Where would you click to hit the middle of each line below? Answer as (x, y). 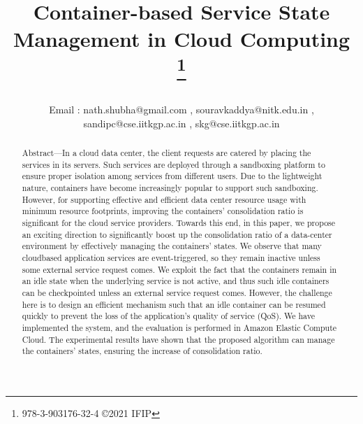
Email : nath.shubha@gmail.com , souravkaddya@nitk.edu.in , (181, 109)
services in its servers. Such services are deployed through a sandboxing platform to (173, 164)
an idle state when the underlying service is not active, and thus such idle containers (176, 281)
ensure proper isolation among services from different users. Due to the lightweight (172, 176)
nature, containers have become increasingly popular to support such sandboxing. (170, 188)
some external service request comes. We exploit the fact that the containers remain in (179, 269)
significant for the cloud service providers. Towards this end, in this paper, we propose (179, 222)
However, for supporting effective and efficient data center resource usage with (164, 199)
